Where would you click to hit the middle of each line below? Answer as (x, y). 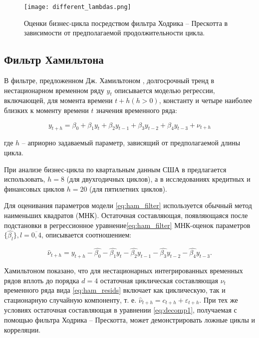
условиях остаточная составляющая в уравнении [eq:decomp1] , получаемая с (121, 310)
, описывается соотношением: (86, 235)
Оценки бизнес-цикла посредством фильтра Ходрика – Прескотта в (126, 23)
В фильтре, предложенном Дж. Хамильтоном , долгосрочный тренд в (109, 80)
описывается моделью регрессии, (165, 90)
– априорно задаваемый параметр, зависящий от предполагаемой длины (131, 143)
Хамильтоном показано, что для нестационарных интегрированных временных (124, 271)
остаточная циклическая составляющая (159, 280)
